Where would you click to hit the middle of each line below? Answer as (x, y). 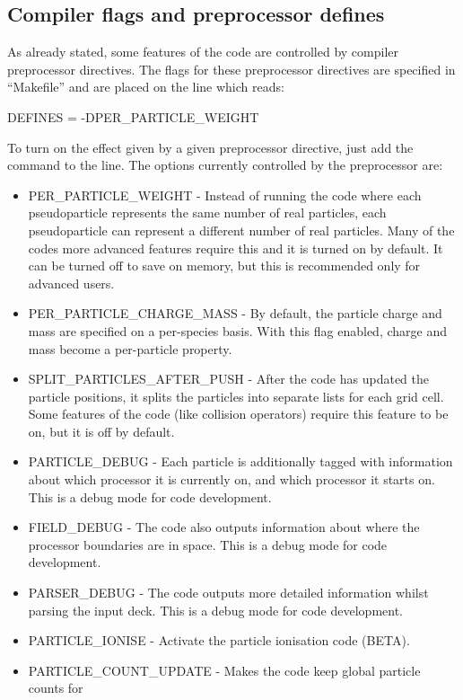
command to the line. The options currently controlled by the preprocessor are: (225, 165)
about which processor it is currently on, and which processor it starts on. (231, 479)
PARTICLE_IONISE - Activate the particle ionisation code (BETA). (219, 640)
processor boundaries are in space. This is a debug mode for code (208, 544)
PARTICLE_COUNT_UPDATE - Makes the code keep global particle (224, 670)
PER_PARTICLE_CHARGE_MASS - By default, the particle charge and (235, 313)
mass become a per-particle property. (130, 348)
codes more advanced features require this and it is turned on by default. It (236, 248)
